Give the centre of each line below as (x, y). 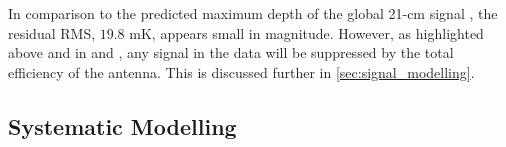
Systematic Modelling (122, 125)
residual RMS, (52, 32)
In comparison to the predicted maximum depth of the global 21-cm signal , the (253, 13)
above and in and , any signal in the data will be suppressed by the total (231, 52)
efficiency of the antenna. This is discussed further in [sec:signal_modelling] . (241, 71)
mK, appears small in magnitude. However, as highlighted (306, 32)
